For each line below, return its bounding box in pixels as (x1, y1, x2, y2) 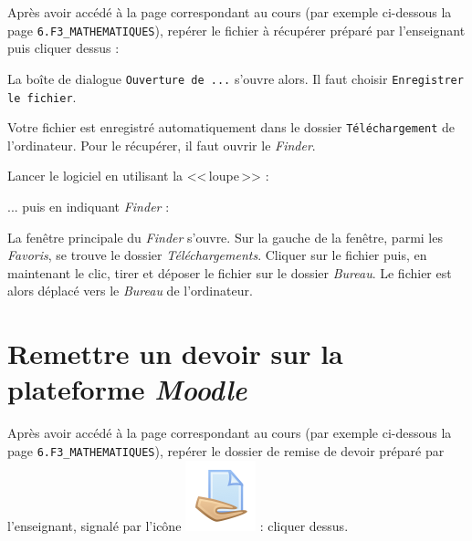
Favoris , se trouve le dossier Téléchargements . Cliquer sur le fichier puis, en (7, 245, 427, 265)
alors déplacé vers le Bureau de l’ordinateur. (7, 281, 253, 300)
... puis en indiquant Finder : (7, 197, 170, 215)
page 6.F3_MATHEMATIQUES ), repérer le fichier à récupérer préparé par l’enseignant (7, 20, 466, 39)
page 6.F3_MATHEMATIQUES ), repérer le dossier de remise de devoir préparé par (7, 441, 445, 460)
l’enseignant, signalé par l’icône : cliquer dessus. (7, 515, 349, 535)
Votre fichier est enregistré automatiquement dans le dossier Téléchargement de (7, 118, 456, 137)
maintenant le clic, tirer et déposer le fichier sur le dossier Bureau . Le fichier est (7, 263, 452, 282)
